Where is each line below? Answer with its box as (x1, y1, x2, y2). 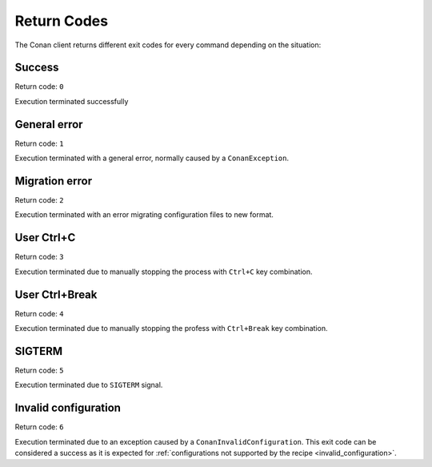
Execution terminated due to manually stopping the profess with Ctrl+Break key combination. (14, 324, 328, 333)
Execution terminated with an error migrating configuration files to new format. (14, 210, 274, 219)
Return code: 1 (14, 139, 64, 148)
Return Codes (14, 12, 108, 30)
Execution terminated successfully (14, 96, 129, 106)
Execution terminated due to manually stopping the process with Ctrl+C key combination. (14, 267, 313, 276)
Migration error (14, 174, 92, 187)
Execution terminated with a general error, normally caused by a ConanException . (14, 153, 290, 163)
